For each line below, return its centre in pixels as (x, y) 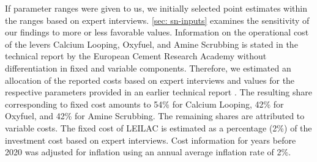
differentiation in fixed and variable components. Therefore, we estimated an (148, 68)
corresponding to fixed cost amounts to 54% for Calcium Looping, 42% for (144, 104)
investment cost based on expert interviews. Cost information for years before (151, 140)
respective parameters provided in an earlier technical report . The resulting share (158, 92)
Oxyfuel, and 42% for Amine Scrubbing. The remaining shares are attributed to (155, 116)
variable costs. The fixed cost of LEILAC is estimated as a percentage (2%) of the (158, 127)
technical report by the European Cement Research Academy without (136, 56)
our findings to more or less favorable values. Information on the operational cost (157, 32)
